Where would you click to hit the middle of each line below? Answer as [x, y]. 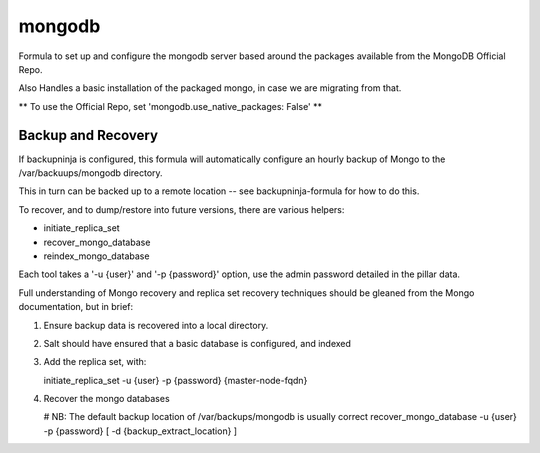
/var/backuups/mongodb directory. [91, 173]
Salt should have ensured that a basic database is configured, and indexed [197, 343]
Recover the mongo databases [106, 399]
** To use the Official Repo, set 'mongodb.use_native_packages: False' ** [170, 106]
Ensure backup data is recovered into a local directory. [156, 325]
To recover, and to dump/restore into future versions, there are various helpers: [181, 209]
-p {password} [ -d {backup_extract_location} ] [140, 431]
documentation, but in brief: [76, 307]
